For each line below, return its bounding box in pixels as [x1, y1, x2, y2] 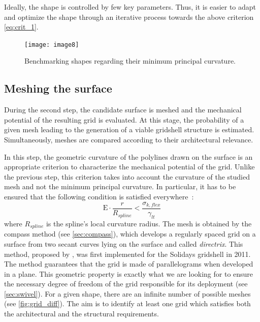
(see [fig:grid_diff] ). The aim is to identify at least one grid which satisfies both [4, 298, 251, 309]
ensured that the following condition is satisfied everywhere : [4, 191, 194, 201]
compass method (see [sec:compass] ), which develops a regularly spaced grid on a [4, 228, 256, 239]
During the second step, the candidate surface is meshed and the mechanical [4, 104, 242, 115]
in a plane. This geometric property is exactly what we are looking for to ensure [4, 268, 253, 279]
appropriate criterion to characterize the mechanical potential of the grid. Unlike [4, 161, 255, 172]
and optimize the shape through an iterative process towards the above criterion [4, 11, 254, 22]
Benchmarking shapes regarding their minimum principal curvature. [24, 55, 236, 66]
